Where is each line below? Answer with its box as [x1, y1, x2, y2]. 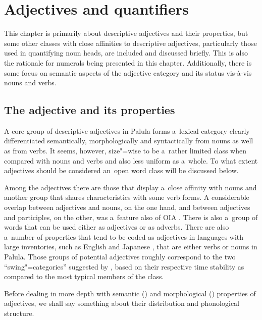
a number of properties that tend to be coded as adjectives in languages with [4, 231, 244, 242]
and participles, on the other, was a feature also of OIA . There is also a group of [4, 211, 258, 222]
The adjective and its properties [4, 102, 175, 118]
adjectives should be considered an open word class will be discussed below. [4, 165, 239, 176]
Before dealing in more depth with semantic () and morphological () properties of [4, 288, 256, 298]
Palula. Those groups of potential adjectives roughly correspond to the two [4, 251, 236, 262]
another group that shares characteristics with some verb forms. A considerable [4, 192, 249, 202]
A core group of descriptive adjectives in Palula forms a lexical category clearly [4, 125, 250, 136]
